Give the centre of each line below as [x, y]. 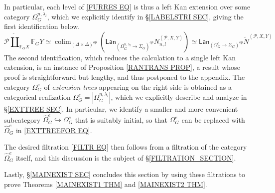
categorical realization [37, 97]
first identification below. [42, 26]
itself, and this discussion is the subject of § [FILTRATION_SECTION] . [126, 157]
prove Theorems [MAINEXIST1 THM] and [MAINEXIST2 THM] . [106, 184]
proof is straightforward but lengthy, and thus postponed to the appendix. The [125, 77]
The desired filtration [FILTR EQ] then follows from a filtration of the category [126, 147]
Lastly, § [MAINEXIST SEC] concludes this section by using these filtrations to [125, 174]
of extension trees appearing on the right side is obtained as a [138, 87]
